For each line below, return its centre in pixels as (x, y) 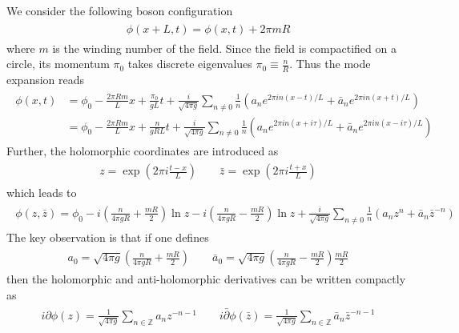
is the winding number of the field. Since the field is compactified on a (224, 48)
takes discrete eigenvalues (190, 64)
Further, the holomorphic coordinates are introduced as (143, 150)
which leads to (42, 193)
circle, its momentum (58, 64)
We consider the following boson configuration (120, 10)
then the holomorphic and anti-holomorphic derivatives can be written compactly (206, 279)
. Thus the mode (330, 64)
